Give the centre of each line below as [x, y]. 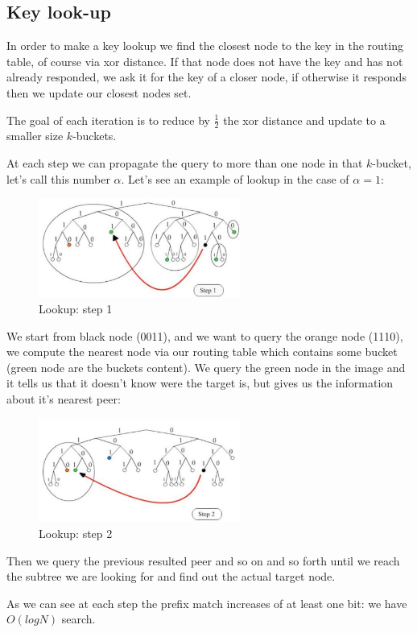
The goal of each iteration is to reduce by [108, 120]
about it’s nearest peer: [64, 399]
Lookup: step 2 [76, 534]
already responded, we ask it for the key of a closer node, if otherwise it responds [206, 77]
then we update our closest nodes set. [99, 92]
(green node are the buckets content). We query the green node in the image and [206, 367]
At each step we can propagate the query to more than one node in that [185, 163]
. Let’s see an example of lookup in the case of [235, 178]
